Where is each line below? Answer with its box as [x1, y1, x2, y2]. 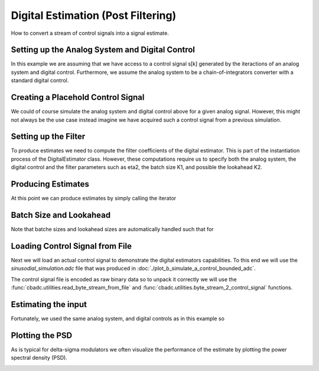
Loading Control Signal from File [11, 241, 132, 251]
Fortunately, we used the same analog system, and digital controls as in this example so [11, 315, 224, 322]
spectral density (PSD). [11, 354, 67, 362]
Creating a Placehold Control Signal [11, 92, 145, 103]
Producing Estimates [11, 179, 90, 189]
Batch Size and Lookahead [11, 210, 111, 220]
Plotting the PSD [11, 330, 73, 340]
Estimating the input [11, 299, 87, 310]
